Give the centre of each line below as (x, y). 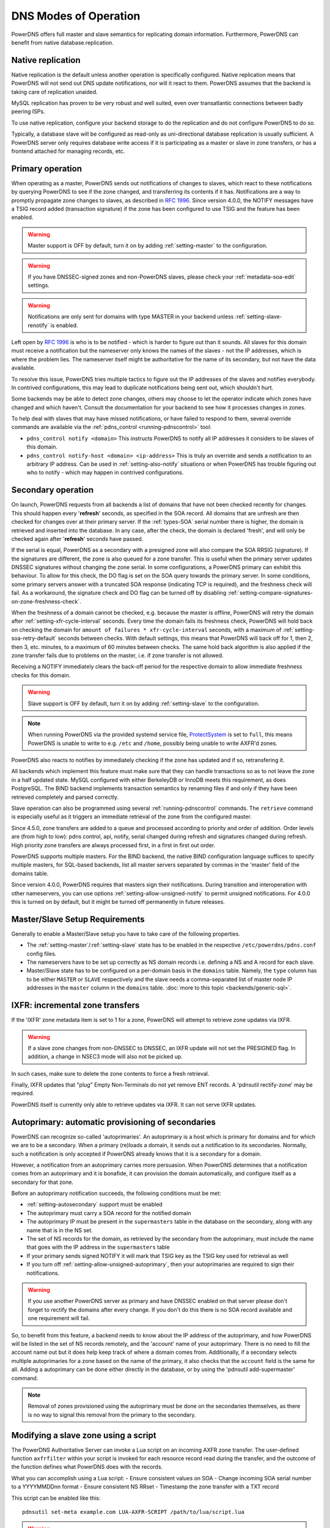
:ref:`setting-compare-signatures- (270, 593)
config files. (42, 953)
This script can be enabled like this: (56, 1498)
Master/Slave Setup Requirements (78, 919)
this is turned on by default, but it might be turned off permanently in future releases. (118, 902)
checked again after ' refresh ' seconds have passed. (77, 538)
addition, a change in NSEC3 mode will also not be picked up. (105, 1057)
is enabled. (64, 325)
